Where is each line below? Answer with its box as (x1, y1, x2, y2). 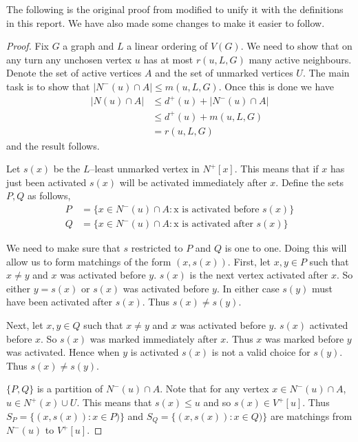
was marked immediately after (89, 331, 218, 345)
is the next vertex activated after (189, 268, 328, 282)
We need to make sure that (6, 241, 120, 255)
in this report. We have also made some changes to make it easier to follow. (6, 15, 325, 30)
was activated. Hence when (6, 345, 120, 359)
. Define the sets (275, 174, 344, 189)
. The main (302, 66, 350, 80)
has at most (143, 52, 193, 66)
